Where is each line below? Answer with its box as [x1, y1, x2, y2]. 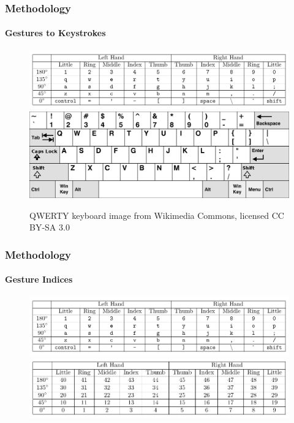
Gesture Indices [5, 273, 73, 286]
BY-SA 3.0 [29, 221, 70, 234]
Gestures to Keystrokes [5, 26, 106, 39]
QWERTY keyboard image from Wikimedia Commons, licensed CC [29, 208, 284, 221]
